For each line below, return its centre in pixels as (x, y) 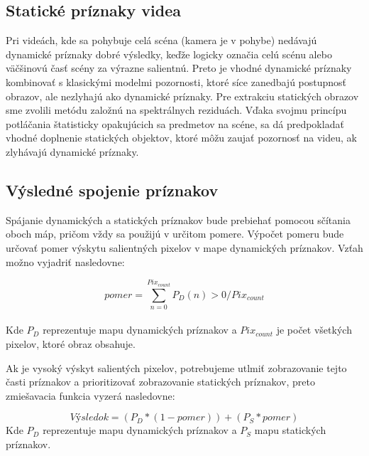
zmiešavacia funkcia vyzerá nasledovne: (90, 395)
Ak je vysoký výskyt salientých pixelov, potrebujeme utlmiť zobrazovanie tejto (176, 367)
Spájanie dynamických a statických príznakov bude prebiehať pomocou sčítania (178, 219)
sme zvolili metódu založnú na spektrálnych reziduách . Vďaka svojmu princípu (176, 110)
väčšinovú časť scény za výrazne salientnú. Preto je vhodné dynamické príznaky (179, 68)
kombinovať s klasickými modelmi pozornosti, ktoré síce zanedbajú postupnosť (176, 81)
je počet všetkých (314, 330)
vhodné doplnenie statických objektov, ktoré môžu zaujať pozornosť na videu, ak (181, 138)
